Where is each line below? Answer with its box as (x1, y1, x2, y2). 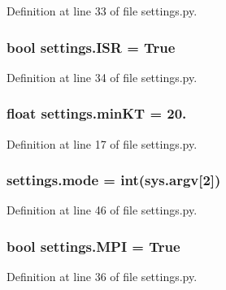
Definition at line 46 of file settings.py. (7, 201, 198, 219)
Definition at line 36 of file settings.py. (7, 268, 198, 285)
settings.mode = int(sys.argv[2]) (7, 170, 221, 190)
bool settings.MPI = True (7, 236, 180, 256)
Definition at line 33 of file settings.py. (7, 2, 198, 19)
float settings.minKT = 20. (7, 103, 187, 123)
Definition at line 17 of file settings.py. (7, 135, 198, 152)
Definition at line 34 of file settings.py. (7, 68, 198, 85)
